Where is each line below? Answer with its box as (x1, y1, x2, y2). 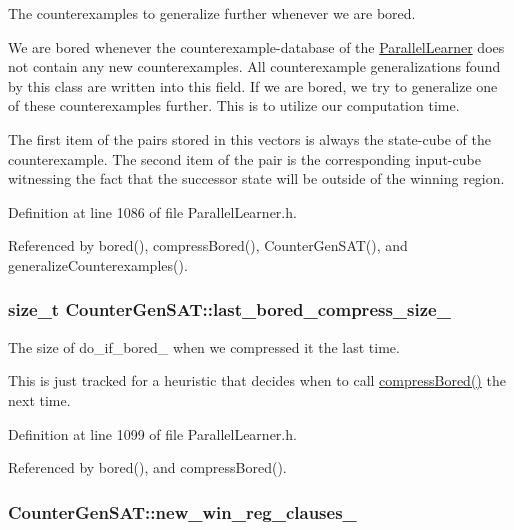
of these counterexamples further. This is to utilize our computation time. (8, 95, 460, 116)
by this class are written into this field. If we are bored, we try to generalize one (8, 75, 498, 96)
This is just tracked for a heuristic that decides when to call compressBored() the (8, 370, 506, 391)
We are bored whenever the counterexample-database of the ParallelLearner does (8, 36, 505, 57)
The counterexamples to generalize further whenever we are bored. (8, 3, 416, 23)
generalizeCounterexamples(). (8, 254, 188, 275)
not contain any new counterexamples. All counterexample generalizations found (8, 56, 501, 77)
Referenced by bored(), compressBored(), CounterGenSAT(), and (8, 235, 408, 256)
